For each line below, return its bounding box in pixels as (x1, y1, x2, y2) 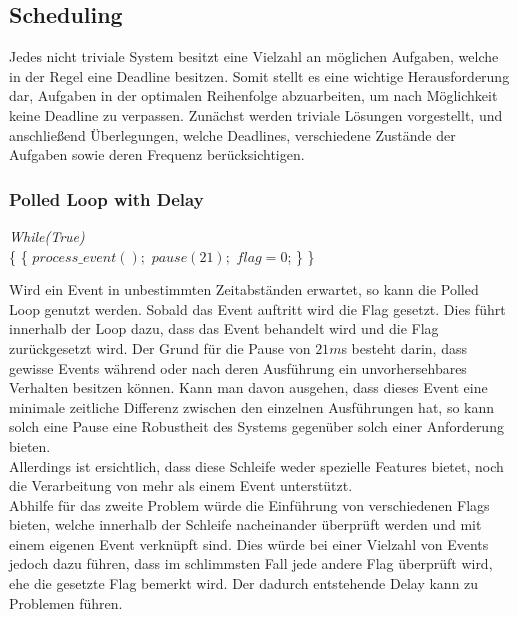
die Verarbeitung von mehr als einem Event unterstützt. (9, 475, 353, 496)
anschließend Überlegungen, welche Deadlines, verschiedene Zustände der (9, 124, 456, 145)
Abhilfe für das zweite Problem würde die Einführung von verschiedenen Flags (9, 494, 490, 515)
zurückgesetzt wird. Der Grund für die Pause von (9, 337, 311, 358)
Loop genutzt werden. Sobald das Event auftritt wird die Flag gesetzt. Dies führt (9, 298, 506, 319)
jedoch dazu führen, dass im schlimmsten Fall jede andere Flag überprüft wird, (9, 553, 493, 574)
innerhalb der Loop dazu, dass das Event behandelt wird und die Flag (9, 318, 439, 339)
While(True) (9, 225, 85, 246)
